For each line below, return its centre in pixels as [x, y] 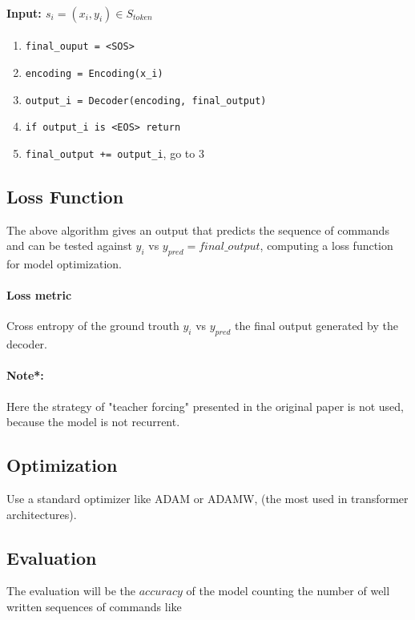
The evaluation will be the [71, 591]
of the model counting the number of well [288, 591]
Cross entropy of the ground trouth [93, 326]
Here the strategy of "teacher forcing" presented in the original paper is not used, [205, 406]
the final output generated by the [316, 326]
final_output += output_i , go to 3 [115, 153]
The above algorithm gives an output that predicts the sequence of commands [198, 229]
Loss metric [39, 295]
